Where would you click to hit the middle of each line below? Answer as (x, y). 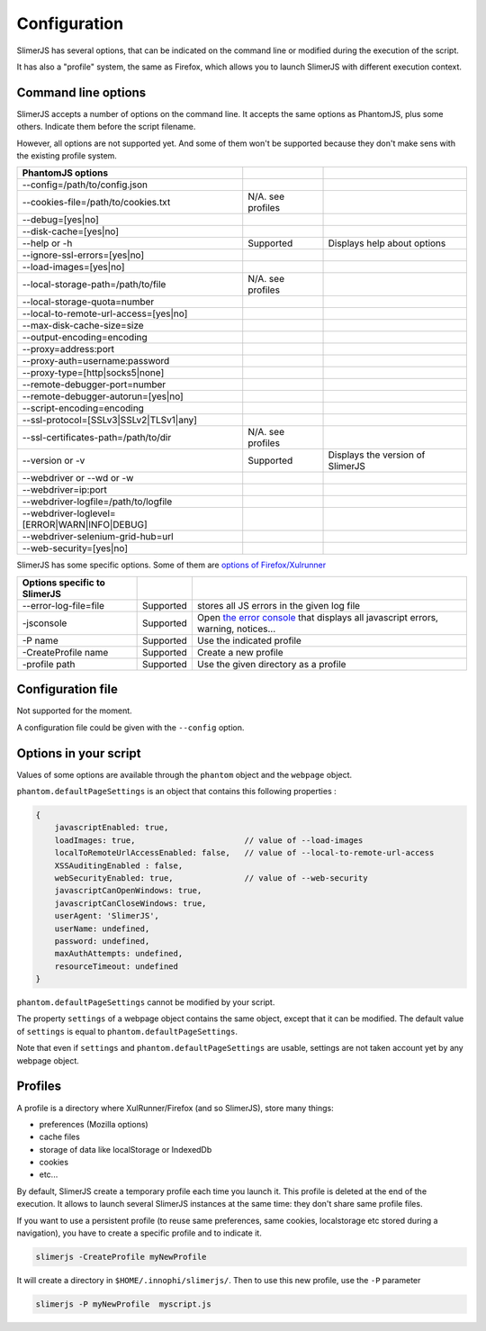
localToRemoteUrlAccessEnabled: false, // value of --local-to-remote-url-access (244, 853)
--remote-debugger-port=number (94, 385)
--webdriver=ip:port (65, 490)
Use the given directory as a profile (271, 664)
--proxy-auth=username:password (96, 361)
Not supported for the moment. (74, 711)
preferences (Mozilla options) (94, 1124)
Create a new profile (240, 652)
